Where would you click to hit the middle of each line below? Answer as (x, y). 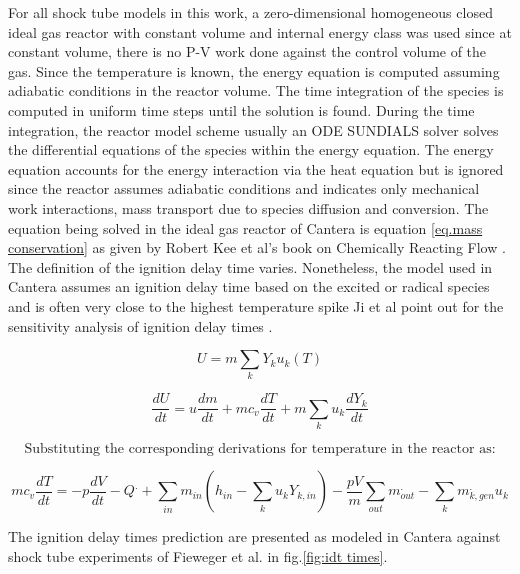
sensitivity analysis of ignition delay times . (140, 325)
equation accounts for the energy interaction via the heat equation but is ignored (256, 168)
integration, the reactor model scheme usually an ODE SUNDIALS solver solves (253, 129)
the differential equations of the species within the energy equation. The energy (251, 149)
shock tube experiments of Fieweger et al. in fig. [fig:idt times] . (198, 555)
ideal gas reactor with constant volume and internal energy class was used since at (260, 31)
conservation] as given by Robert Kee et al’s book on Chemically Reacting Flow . (257, 247)
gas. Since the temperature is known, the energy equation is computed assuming (254, 70)
